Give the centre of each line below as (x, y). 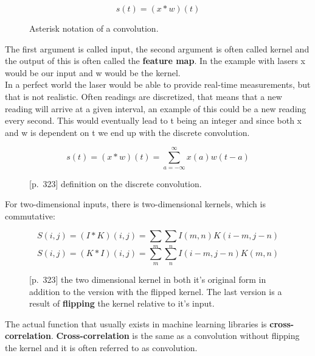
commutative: (30, 215)
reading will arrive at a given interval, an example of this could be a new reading (156, 108)
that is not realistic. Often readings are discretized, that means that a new (144, 96)
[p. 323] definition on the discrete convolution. (116, 183)
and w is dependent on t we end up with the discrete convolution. (127, 132)
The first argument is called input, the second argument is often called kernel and (157, 48)
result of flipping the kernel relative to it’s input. (122, 303)
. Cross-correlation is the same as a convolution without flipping (175, 336)
